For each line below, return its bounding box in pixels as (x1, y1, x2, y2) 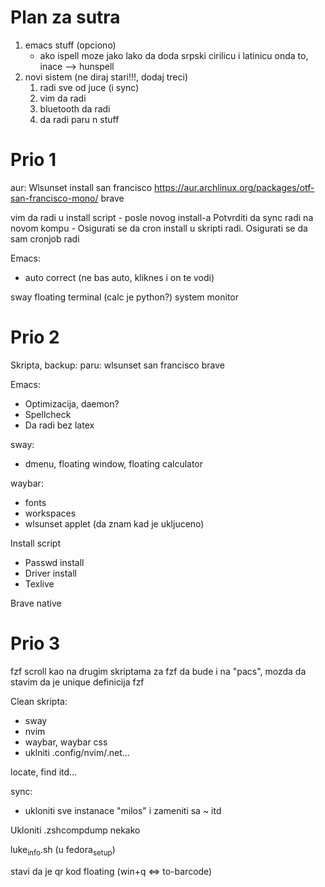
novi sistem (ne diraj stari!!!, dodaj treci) (24, 71, 189, 83)
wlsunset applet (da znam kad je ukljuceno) (24, 517, 205, 530)
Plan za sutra (10, 6, 121, 29)
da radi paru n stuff (39, 113, 120, 125)
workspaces (24, 507, 77, 519)
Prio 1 (10, 149, 57, 171)
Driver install (24, 567, 78, 579)
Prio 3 (10, 632, 61, 655)
